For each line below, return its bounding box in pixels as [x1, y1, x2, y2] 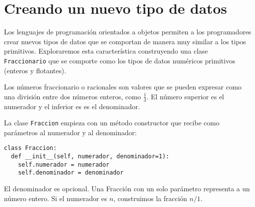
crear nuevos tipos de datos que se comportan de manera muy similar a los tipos [4, 36, 246, 46]
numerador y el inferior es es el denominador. [4, 101, 140, 111]
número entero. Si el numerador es [4, 193, 107, 203]
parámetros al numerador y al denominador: [4, 127, 137, 137]
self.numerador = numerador [18, 161, 110, 168]
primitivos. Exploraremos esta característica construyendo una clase [4, 46, 208, 56]
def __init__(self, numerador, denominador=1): [11, 153, 170, 160]
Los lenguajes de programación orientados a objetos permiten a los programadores [4, 27, 252, 37]
